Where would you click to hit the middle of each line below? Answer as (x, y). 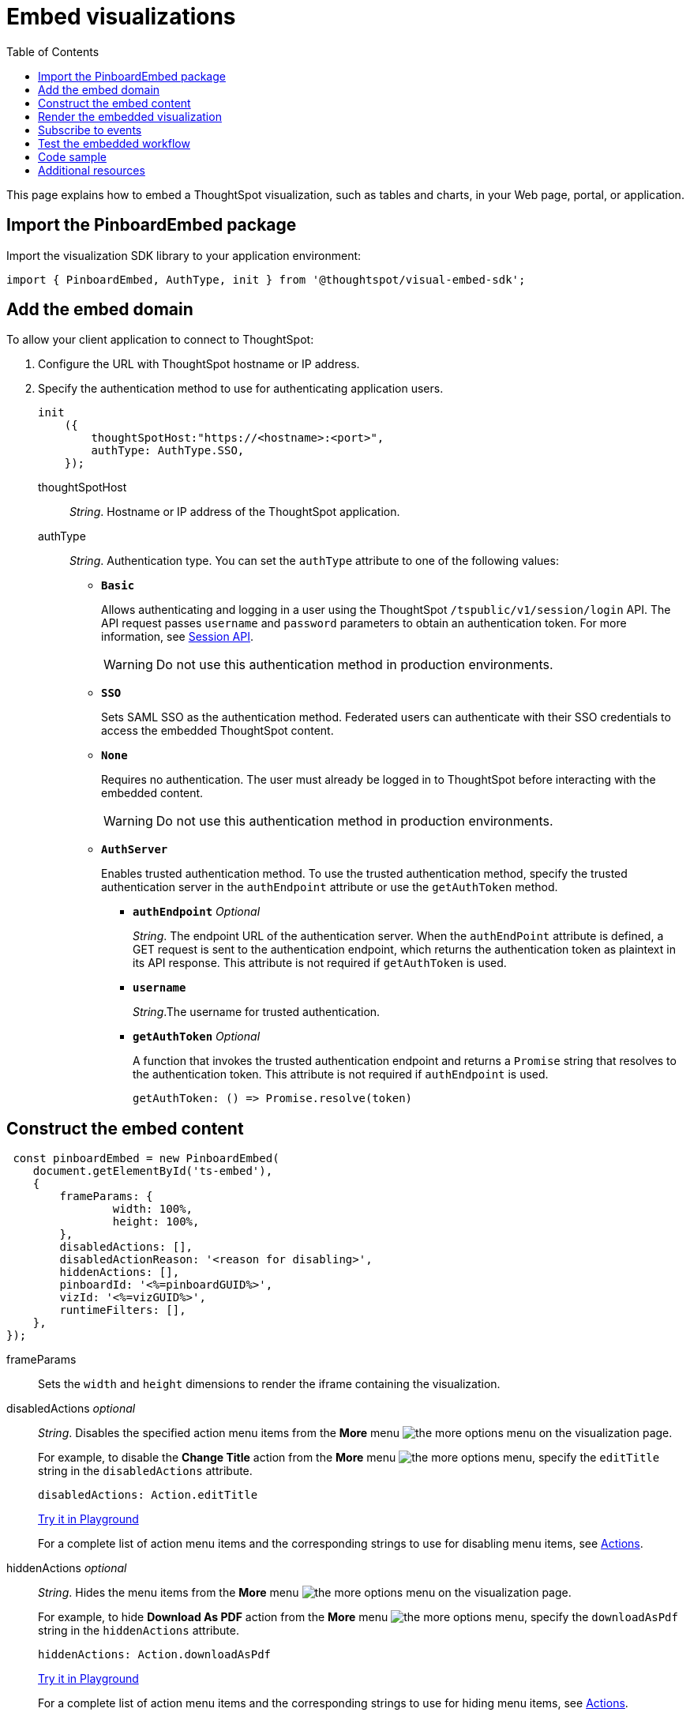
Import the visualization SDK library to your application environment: (184, 255)
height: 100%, (156, 1222)
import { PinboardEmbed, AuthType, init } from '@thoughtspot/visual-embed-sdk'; (266, 279)
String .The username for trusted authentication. (257, 1012)
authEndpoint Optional (197, 912)
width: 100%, (153, 1209)
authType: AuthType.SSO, (168, 451)
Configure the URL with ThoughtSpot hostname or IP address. (199, 364)
